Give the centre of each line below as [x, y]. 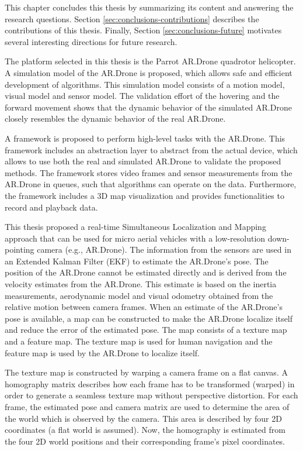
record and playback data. [51, 207]
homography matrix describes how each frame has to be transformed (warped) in [150, 383]
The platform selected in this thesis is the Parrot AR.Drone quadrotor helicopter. [150, 61]
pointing [20, 249]
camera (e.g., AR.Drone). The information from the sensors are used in [164, 249]
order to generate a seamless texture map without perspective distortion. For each [151, 395]
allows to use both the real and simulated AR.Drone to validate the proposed [143, 161]
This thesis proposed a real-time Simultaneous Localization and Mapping [135, 227]
